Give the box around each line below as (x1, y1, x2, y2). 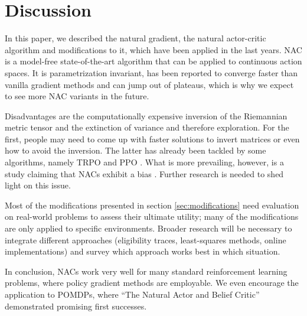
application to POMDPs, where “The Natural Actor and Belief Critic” (5, 288, 260, 300)
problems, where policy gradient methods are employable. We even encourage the (5, 276, 299, 289)
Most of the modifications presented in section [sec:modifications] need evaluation (5, 198, 299, 211)
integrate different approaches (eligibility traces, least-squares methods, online (5, 233, 286, 246)
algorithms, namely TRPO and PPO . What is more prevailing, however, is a (5, 156, 284, 168)
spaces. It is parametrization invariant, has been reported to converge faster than (5, 66, 298, 79)
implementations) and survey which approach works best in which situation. (5, 245, 280, 258)
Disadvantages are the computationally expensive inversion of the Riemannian (5, 109, 288, 122)
